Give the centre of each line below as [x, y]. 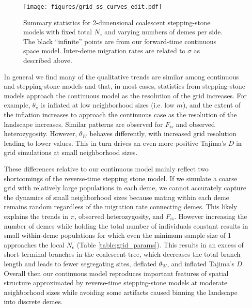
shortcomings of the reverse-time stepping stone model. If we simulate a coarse [121, 178]
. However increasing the [211, 216]
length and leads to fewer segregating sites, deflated [80, 263]
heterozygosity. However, [40, 133]
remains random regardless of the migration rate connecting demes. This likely [121, 207]
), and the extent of [212, 105]
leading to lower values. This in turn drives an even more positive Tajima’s [115, 143]
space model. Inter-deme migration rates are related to [104, 51]
